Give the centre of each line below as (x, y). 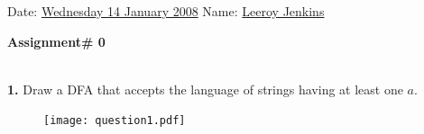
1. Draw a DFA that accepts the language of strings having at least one (205, 89)
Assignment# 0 (56, 41)
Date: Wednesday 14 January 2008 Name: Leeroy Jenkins (166, 11)
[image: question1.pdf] (115, 121)
